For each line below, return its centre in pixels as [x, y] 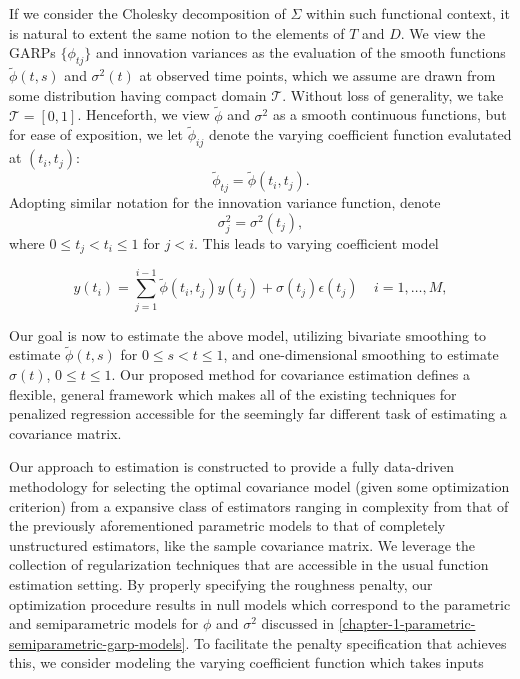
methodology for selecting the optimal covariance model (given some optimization [259, 485]
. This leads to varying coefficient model [316, 242]
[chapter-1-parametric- [407, 623]
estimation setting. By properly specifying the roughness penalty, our [221, 583]
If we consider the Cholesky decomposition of [147, 13]
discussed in [298, 623]
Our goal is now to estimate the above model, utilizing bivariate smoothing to [248, 334]
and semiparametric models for [104, 623]
